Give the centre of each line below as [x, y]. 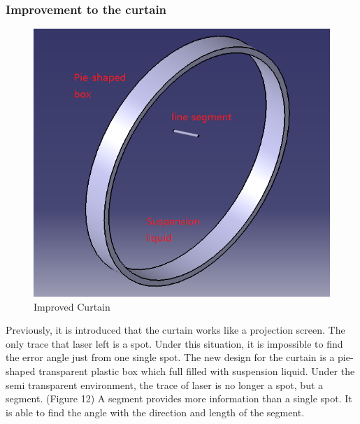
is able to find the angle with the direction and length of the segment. [155, 412]
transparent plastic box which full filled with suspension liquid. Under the [197, 370]
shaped [21, 370]
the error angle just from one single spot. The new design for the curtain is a [170, 357]
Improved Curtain [72, 306]
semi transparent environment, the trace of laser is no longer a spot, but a [165, 384]
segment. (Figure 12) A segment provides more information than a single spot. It [179, 398]
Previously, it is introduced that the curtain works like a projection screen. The [175, 330]
